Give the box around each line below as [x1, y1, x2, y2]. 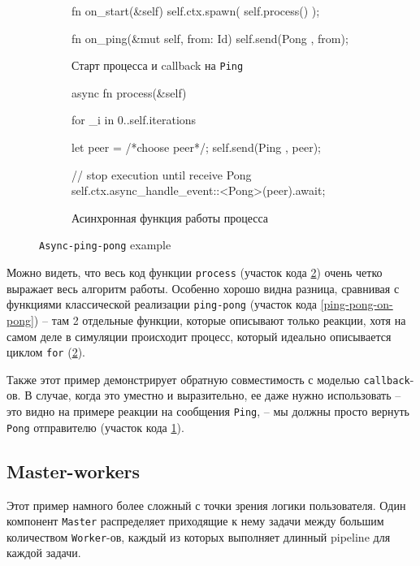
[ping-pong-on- [320, 296, 393, 313]
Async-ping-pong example [39, 236, 171, 253]
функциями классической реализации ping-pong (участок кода [6, 296, 317, 313]
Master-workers [6, 458, 141, 483]
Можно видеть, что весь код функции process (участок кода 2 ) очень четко [6, 264, 383, 281]
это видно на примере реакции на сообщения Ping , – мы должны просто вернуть [6, 403, 409, 420]
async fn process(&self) [71, 84, 187, 101]
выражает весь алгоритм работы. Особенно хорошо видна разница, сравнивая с [6, 279, 400, 296]
